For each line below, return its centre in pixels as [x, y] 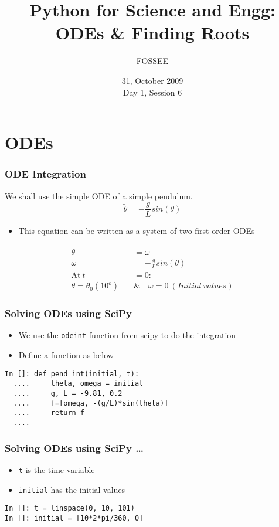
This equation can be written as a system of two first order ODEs [137, 231]
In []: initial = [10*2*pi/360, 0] [74, 518]
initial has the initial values [72, 489]
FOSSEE [152, 61]
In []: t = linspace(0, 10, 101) [70, 509]
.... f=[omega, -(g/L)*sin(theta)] [91, 403]
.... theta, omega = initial [78, 384]
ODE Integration [45, 174]
